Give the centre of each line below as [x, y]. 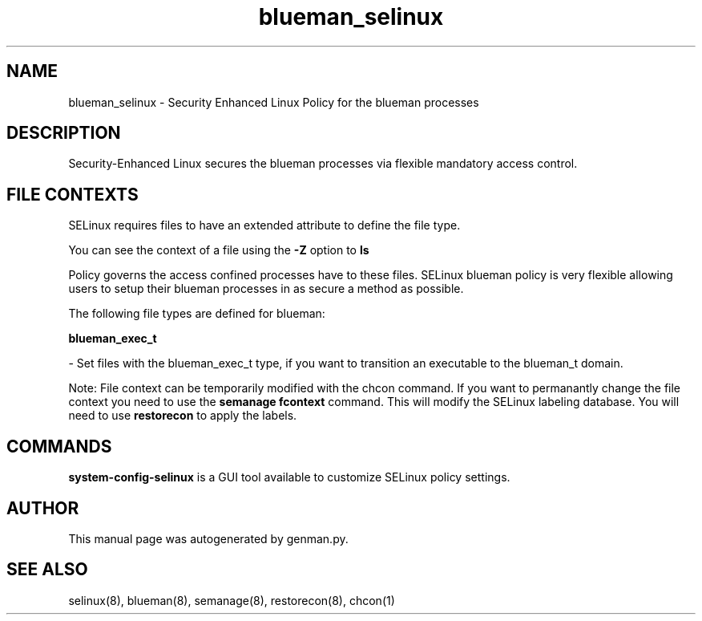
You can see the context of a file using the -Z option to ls [219, 250]
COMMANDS [59, 446]
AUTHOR [43, 508]
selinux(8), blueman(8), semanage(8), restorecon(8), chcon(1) [232, 600]
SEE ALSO [47, 570]
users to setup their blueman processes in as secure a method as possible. [266, 289]
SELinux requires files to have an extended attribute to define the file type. [264, 225]
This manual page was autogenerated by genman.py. [208, 538]
